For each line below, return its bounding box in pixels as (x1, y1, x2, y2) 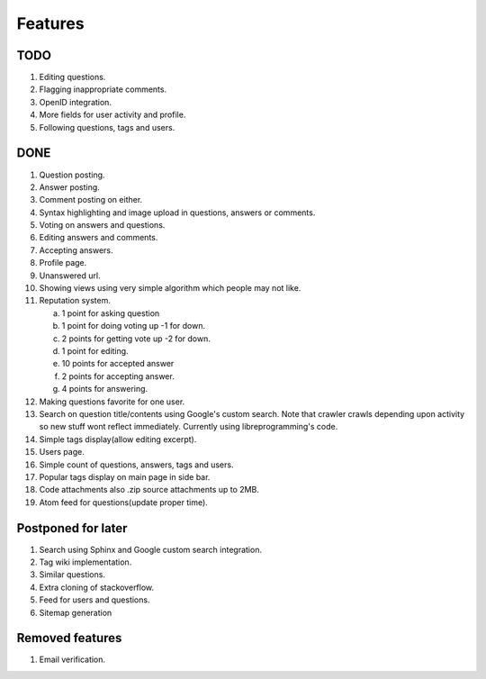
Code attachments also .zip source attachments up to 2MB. (39, 484, 260, 495)
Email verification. (39, 654, 106, 665)
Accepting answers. (39, 244, 113, 256)
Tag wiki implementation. (39, 557, 132, 567)
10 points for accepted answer (61, 358, 175, 369)
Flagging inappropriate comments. (39, 84, 166, 95)
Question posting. (39, 169, 105, 180)
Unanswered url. (39, 270, 101, 281)
